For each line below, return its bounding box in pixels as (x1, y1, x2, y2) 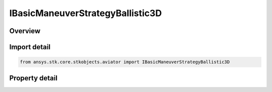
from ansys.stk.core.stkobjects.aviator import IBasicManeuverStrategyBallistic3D (20, 59, 230, 65)
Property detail (9, 73, 58, 82)
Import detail (9, 43, 50, 51)
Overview (9, 27, 41, 35)
